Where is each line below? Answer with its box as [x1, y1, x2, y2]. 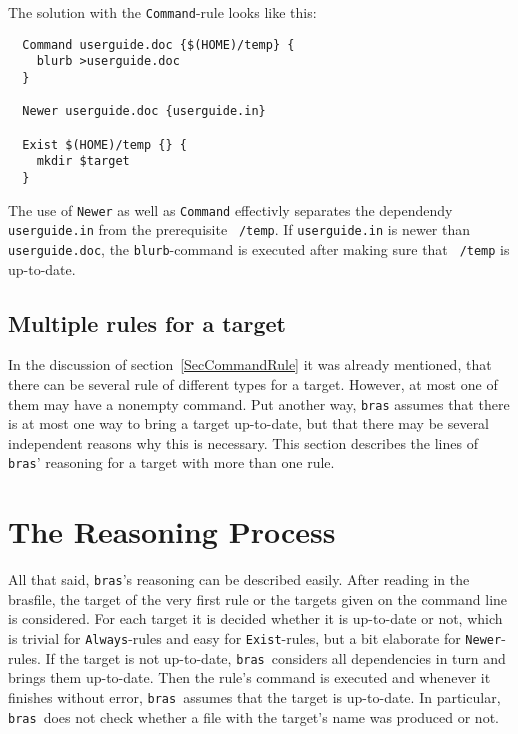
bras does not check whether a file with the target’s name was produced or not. [8, 706, 499, 727]
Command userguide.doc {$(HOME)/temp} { [22, 37, 295, 52]
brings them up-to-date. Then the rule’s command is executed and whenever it [8, 667, 491, 688]
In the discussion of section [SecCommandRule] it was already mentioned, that [8, 354, 492, 375]
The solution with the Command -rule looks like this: [8, 2, 317, 22]
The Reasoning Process [8, 511, 336, 552]
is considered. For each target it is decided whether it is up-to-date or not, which [8, 608, 503, 629]
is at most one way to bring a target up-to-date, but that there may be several [8, 413, 490, 434]
